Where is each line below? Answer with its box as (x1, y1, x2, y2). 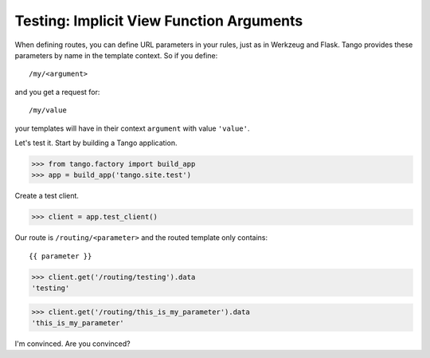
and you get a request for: (14, 87, 100, 96)
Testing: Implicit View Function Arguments (14, 12, 303, 30)
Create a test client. (14, 191, 80, 201)
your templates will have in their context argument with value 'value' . (14, 124, 250, 133)
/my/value (29, 106, 67, 115)
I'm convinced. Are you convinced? (14, 339, 131, 348)
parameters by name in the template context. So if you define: (14, 50, 218, 60)
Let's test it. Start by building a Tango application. (14, 138, 178, 148)
